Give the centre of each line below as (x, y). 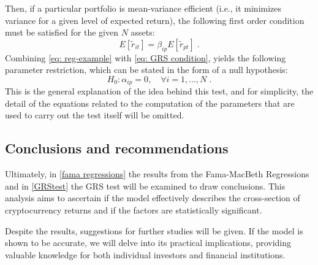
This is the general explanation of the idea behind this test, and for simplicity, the (159, 91)
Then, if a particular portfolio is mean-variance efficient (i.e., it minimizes (143, 8)
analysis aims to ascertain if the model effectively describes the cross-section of (153, 198)
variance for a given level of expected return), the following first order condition (155, 20)
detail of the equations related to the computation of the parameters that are (150, 103)
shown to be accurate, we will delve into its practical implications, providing (148, 243)
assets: (143, 32)
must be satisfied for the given (62, 32)
